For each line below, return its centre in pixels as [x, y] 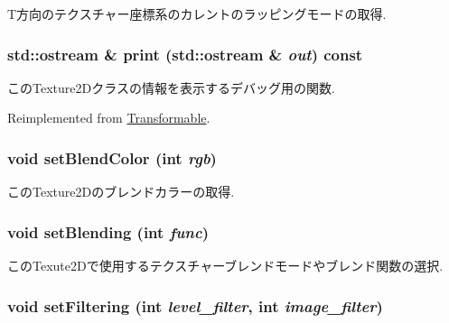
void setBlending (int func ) [108, 231]
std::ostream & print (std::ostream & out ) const [185, 54]
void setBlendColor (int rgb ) [112, 157]
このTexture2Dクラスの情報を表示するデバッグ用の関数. [171, 87]
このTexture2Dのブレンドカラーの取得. [121, 192]
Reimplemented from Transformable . [109, 118]
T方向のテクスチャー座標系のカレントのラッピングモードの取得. [197, 14]
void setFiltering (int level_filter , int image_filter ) [195, 305]
